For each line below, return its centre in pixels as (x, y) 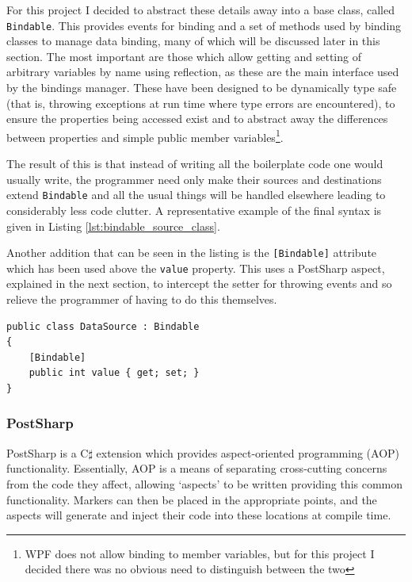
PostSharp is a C (48, 452)
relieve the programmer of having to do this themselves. (142, 299)
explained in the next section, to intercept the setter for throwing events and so (199, 283)
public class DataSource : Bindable (103, 326)
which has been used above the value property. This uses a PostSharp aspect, (196, 268)
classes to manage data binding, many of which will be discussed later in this (193, 41)
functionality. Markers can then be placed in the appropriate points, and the (192, 499)
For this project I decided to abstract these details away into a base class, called (201, 10)
